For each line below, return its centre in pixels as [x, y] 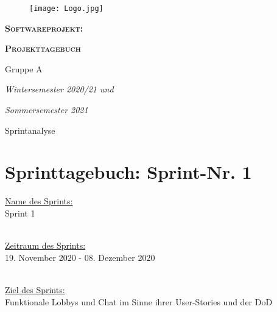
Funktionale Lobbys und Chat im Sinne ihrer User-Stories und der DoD [139, 301]
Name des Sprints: [39, 201]
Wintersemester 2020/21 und [59, 89]
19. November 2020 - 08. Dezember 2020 [80, 257]
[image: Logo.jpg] [66, 9]
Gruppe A [24, 68]
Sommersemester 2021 [47, 110]
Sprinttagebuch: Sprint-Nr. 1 [128, 172]
